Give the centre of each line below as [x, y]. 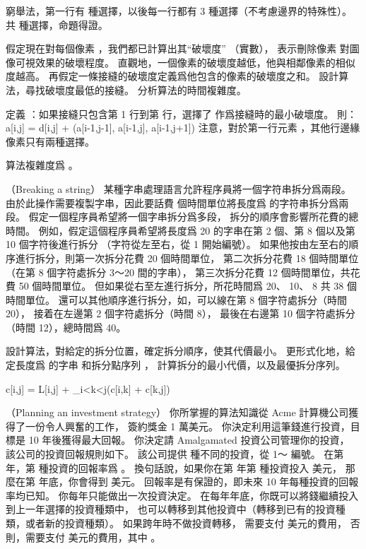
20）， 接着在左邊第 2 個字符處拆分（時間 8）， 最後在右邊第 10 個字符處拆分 [181, 313]
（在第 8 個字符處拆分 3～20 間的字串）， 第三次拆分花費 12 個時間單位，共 [178, 272]
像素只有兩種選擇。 [50, 141]
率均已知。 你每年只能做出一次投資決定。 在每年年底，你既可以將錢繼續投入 [182, 495]
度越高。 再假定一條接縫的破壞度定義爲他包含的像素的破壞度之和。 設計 [172, 76]
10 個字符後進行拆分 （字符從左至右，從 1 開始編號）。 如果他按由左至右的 [177, 244]
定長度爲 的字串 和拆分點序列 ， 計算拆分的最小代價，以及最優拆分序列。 [176, 365]
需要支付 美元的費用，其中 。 [93, 537]
